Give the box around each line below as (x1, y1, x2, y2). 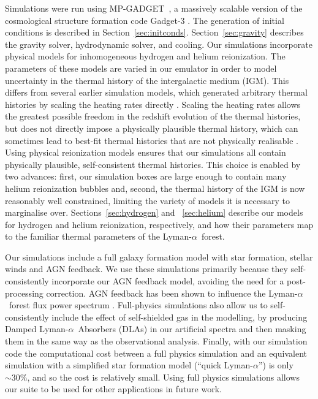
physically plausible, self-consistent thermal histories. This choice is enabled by (5, 158, 301, 170)
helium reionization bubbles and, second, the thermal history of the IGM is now (5, 181, 305, 194)
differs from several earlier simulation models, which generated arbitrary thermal (5, 86, 308, 99)
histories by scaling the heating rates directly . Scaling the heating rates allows (5, 97, 301, 110)
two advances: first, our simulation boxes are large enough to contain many (5, 170, 287, 183)
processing (5, 286, 44, 299)
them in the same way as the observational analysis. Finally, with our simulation (5, 335, 308, 348)
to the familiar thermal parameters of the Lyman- (5, 230, 192, 243)
